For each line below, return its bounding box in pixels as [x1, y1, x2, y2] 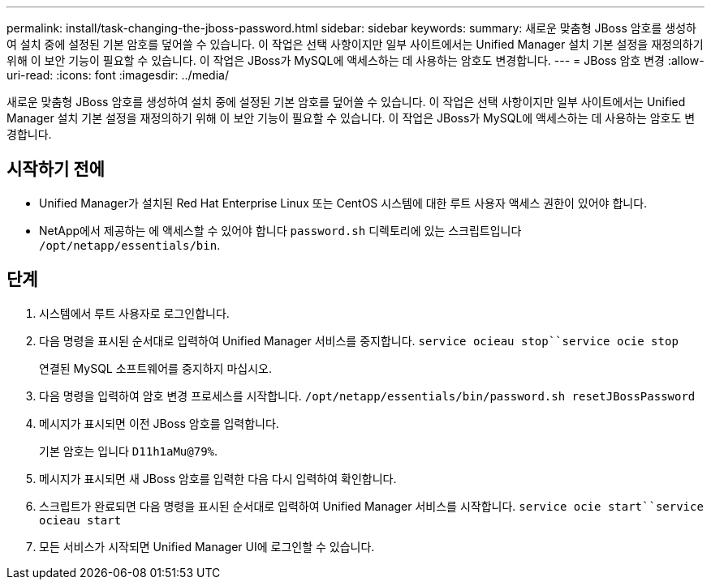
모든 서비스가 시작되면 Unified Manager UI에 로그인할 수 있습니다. [39, 539, 375, 554]
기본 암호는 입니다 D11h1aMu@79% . [39, 443, 218, 458]
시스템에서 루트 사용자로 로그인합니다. [39, 306, 230, 320]
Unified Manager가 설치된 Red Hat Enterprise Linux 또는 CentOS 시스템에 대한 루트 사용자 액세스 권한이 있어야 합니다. [39, 195, 648, 210]
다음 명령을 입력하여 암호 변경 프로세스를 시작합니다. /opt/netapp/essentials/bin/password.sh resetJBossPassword [39, 388, 696, 403]
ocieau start [39, 513, 122, 527]
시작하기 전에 [6, 159, 105, 180]
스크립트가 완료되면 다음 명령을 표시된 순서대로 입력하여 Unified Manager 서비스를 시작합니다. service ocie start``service [39, 498, 704, 513]
